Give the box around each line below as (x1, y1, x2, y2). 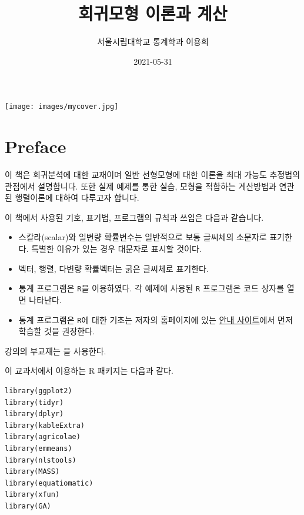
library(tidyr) (5, 398, 64, 407)
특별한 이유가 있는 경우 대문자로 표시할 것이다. (31, 242, 202, 255)
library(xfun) (5, 490, 60, 499)
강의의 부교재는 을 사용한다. (5, 344, 106, 357)
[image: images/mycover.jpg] (5, 102, 119, 111)
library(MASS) (5, 467, 60, 476)
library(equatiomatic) (5, 479, 93, 487)
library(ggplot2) (5, 386, 72, 395)
